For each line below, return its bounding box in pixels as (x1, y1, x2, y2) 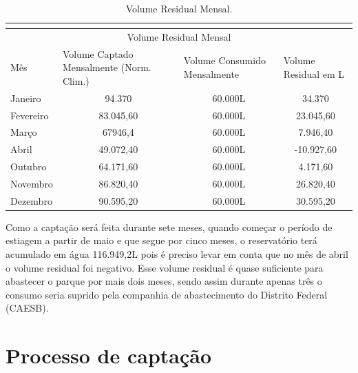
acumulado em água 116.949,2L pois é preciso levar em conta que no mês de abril (6, 247, 348, 261)
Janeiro (10, 90, 41, 105)
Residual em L (283, 67, 345, 81)
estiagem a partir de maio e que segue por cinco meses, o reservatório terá (6, 233, 317, 248)
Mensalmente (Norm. (62, 60, 151, 74)
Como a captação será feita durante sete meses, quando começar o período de (6, 219, 333, 234)
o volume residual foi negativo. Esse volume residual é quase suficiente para (6, 260, 324, 274)
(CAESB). (6, 301, 49, 315)
